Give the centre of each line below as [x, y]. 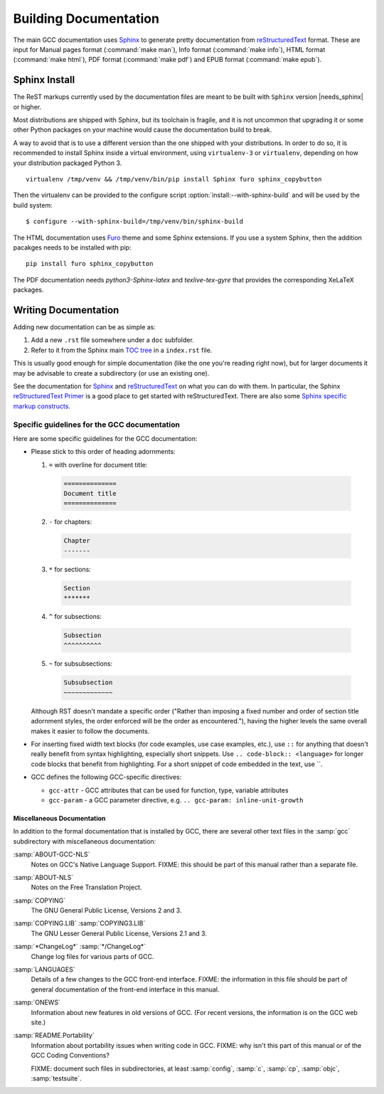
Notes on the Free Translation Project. [86, 887]
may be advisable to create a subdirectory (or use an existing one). [111, 373]
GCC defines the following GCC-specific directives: [106, 777]
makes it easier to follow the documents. [90, 731]
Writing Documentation [66, 310]
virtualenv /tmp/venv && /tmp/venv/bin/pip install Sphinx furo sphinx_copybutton [174, 179]
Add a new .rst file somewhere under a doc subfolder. [113, 340]
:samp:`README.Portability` [54, 1036]
